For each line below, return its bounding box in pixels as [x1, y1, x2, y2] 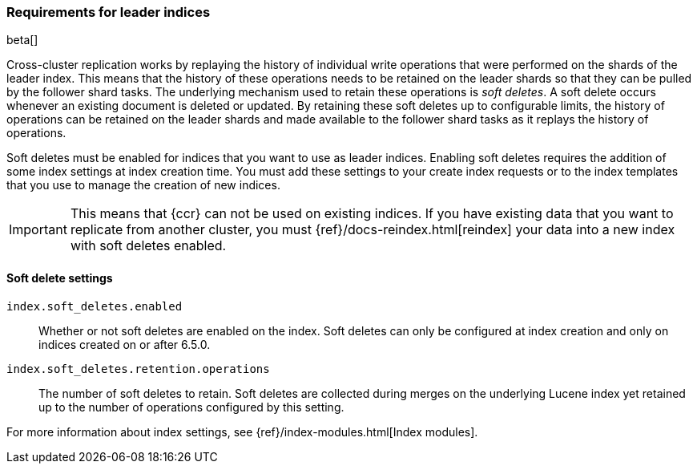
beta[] [6, 33, 38, 47]
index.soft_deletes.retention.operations [6, 362, 270, 375]
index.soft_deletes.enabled [6, 299, 183, 313]
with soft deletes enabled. [70, 237, 227, 254]
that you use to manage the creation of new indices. [6, 178, 280, 192]
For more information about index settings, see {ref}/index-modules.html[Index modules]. [6, 424, 478, 439]
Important [9, 221, 67, 238]
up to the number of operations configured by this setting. [38, 399, 344, 414]
